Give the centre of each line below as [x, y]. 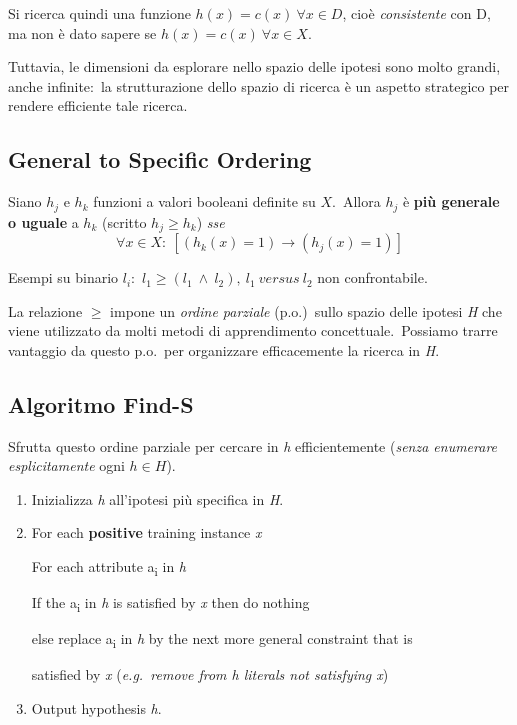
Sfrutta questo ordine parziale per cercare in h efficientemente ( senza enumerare [253, 445]
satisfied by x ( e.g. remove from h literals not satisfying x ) [210, 674]
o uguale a [43, 221]
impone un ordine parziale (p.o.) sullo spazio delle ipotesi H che [306, 310]
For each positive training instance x [146, 532]
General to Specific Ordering [160, 159]
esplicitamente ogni [66, 465]
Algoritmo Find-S [101, 403]
